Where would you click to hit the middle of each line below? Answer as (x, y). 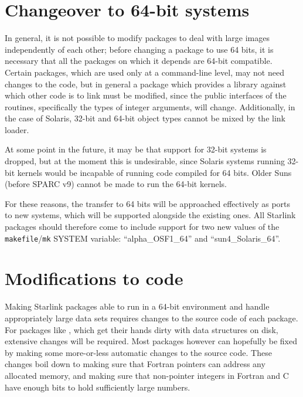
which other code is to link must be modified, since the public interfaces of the (146, 95)
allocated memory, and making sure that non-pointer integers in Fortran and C (147, 375)
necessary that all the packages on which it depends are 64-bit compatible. (139, 61)
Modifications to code (94, 278)
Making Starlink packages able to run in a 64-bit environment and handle (137, 306)
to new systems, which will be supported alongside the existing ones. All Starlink (150, 215)
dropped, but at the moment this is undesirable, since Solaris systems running (145, 161)
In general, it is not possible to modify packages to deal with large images (137, 38)
